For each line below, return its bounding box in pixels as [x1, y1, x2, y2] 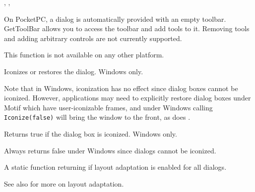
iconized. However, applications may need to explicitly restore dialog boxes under [4, 93, 251, 103]
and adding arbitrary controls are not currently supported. [4, 33, 182, 43]
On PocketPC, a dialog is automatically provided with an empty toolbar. [4, 13, 226, 24]
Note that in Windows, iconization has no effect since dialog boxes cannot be [4, 83, 238, 93]
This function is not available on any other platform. [4, 49, 164, 60]
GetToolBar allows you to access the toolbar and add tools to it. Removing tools [4, 23, 250, 34]
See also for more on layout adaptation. [4, 178, 124, 189]
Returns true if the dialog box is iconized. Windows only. [4, 129, 177, 139]
